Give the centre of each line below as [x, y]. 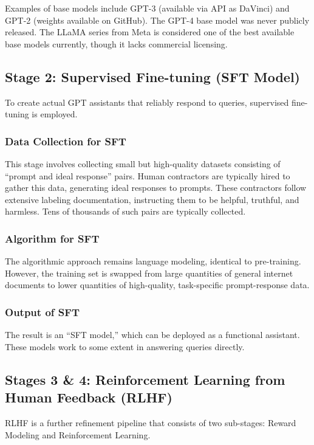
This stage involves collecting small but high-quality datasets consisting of [143, 163]
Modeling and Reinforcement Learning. [78, 434]
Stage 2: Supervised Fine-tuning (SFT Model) [153, 76]
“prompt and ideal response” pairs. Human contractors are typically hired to [148, 175]
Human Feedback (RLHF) [89, 397]
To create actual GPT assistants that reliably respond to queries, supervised [147, 102]
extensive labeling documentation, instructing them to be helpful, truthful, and [152, 199]
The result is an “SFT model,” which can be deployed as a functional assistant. [152, 335]
